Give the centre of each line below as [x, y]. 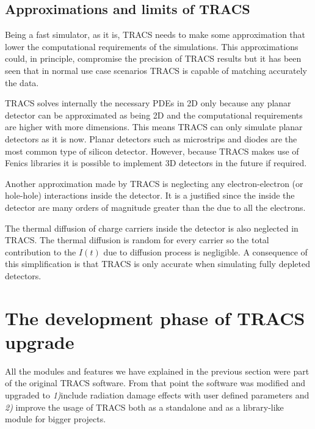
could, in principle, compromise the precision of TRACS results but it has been [153, 58]
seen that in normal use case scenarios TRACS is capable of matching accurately [156, 70]
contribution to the [41, 251]
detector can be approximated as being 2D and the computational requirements [154, 115]
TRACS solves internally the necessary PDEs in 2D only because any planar [148, 103]
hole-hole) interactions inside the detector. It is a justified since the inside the [150, 195]
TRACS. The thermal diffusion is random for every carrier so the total [137, 240]
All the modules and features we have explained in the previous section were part [157, 371]
